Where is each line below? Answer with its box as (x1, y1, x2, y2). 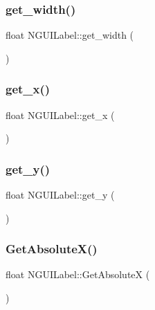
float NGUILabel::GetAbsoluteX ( (6, 267, 150, 282)
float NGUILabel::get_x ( (6, 107, 115, 122)
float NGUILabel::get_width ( (6, 28, 134, 42)
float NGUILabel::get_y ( (6, 188, 115, 202)
